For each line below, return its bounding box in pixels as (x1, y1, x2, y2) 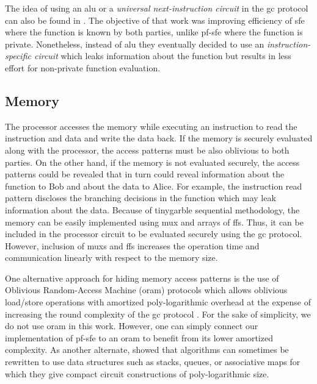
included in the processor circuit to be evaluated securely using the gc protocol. (5, 227, 302, 240)
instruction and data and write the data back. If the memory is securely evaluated (5, 132, 313, 144)
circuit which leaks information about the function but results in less (34, 49, 291, 62)
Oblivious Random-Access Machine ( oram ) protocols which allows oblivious (5, 283, 288, 296)
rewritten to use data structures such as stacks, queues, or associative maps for (5, 355, 301, 368)
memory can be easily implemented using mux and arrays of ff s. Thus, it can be (5, 215, 304, 228)
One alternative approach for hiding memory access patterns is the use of (5, 271, 279, 284)
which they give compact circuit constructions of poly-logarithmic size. (5, 367, 269, 380)
